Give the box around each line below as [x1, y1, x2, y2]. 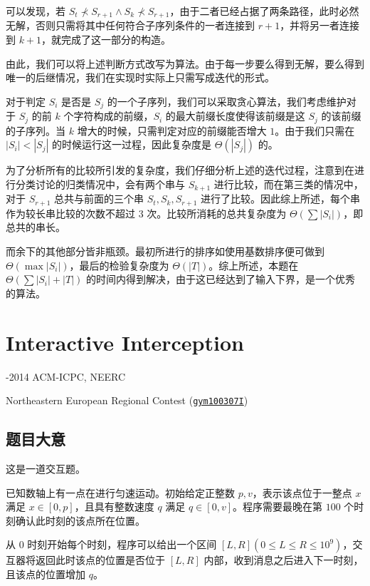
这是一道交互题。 [6, 461, 85, 476]
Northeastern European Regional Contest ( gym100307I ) [6, 393, 248, 408]
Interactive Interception [6, 327, 244, 356]
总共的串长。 [6, 220, 65, 235]
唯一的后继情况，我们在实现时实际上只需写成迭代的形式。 [6, 70, 275, 85]
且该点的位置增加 [6, 566, 85, 581]
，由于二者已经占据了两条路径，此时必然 [169, 4, 359, 18]
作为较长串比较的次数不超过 [6, 205, 135, 220]
